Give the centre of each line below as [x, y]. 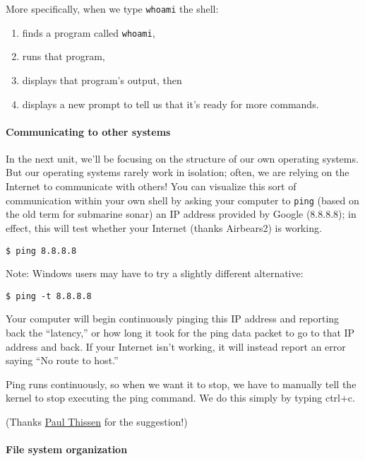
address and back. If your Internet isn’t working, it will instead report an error [176, 346]
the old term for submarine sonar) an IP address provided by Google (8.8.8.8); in [181, 214]
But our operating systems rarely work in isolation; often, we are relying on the [178, 172]
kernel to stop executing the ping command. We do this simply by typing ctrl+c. [180, 398]
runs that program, [64, 56]
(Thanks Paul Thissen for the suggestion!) [97, 421]
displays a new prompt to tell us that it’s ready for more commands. [170, 104]
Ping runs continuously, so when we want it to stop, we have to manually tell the [181, 384]
